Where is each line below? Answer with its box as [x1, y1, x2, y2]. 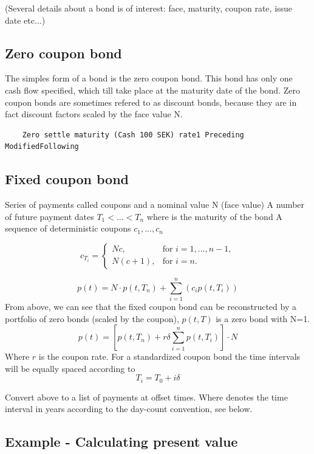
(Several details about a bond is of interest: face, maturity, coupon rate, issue [5, 2, 293, 14]
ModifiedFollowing [5, 142, 79, 151]
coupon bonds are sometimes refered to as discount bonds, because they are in [5, 95, 297, 108]
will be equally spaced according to [5, 362, 135, 374]
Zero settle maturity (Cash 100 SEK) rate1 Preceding [22, 130, 244, 139]
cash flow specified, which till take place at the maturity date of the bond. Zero [5, 83, 300, 96]
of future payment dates [5, 210, 94, 222]
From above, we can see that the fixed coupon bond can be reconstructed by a [5, 300, 296, 313]
